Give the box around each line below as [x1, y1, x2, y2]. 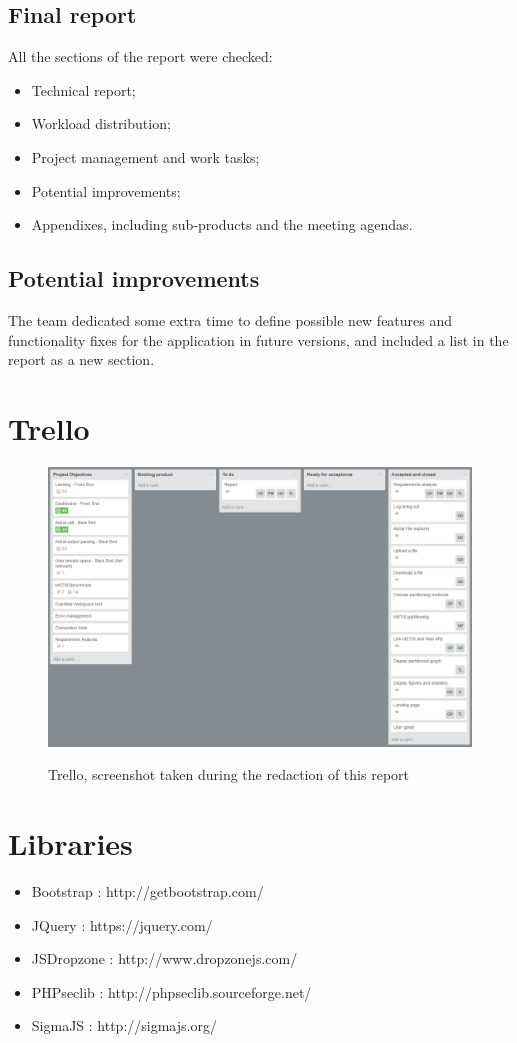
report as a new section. [8, 349, 155, 370]
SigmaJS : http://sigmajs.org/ [31, 1015, 217, 1036]
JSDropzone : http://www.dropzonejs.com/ [31, 948, 298, 969]
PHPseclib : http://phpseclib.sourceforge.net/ [31, 981, 312, 1002]
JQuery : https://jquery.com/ [31, 914, 213, 935]
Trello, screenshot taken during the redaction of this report [48, 764, 409, 785]
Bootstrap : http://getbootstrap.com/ [31, 881, 264, 902]
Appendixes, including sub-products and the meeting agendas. [31, 214, 413, 235]
